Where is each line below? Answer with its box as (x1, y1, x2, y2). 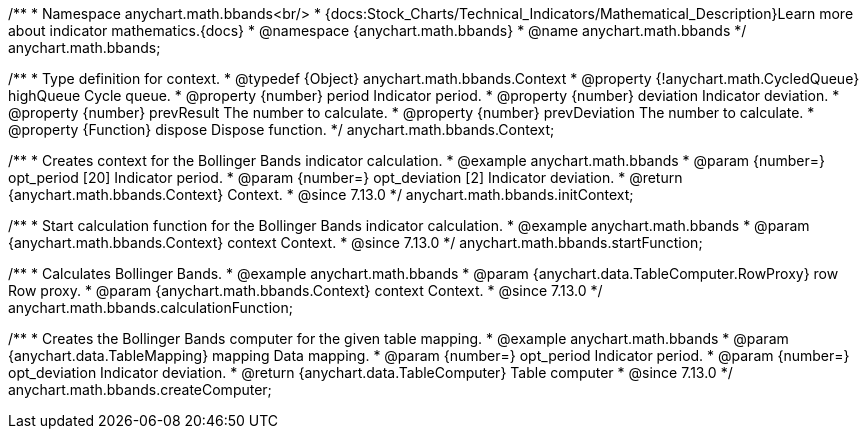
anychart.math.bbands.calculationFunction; (8, 299, 293, 316)
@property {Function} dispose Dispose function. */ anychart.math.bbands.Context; (8, 121, 555, 138)
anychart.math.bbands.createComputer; (8, 381, 272, 398)
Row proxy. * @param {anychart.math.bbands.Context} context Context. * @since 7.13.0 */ (8, 282, 603, 299)
